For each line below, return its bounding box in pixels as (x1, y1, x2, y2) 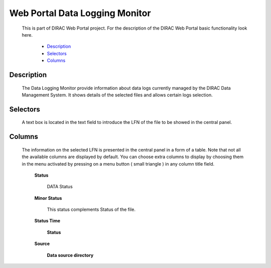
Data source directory (47, 252, 94, 258)
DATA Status (47, 184, 73, 190)
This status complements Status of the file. (47, 206, 135, 213)
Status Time (34, 218, 60, 224)
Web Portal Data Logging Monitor (9, 8, 151, 19)
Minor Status (34, 195, 62, 201)
